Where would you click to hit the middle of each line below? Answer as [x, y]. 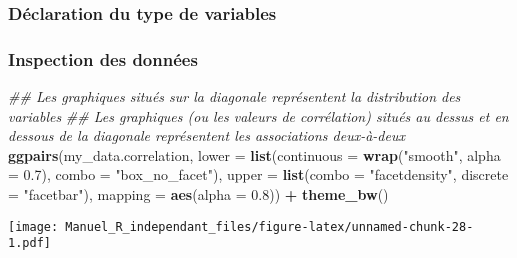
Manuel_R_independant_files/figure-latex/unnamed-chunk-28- [269, 226]
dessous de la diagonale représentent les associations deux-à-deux [206, 135]
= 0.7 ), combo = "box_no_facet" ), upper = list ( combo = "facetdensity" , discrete [258, 174]
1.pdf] [29, 243]
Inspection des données [103, 58]
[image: [33, 226]
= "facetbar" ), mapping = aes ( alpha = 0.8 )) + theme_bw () [198, 194]
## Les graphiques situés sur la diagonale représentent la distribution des [234, 96]
